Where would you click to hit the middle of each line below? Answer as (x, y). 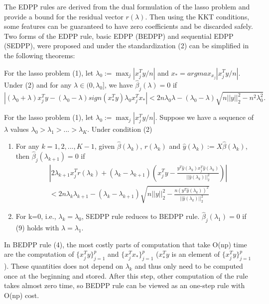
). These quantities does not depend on (64, 266)
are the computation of (39, 254)
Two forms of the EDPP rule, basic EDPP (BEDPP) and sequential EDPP (119, 36)
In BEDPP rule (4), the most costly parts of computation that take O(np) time (126, 244)
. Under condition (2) (120, 129)
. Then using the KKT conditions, (197, 16)
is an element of (196, 254)
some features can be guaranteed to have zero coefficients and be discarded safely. (129, 26)
